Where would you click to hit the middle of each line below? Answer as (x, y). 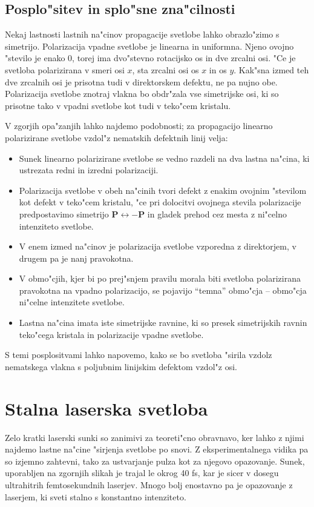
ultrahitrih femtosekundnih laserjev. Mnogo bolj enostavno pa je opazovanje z (149, 484)
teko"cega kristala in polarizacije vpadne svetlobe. (111, 334)
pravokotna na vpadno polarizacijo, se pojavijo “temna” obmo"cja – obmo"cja (163, 290)
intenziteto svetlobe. (56, 226)
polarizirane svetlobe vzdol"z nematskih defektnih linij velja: (116, 137)
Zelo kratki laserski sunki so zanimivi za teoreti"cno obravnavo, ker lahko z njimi (155, 437)
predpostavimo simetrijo (64, 214)
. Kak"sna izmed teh (271, 69)
